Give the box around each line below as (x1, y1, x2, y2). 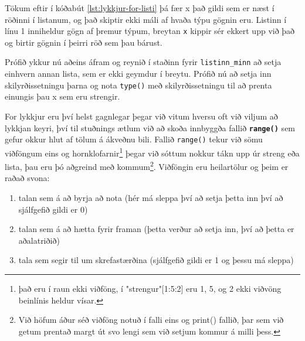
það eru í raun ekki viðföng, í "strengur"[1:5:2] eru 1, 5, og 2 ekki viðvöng (18, 282, 282, 294)
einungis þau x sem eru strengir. (5, 90, 120, 103)
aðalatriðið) (18, 234, 60, 246)
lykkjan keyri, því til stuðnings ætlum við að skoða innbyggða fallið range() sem (5, 121, 296, 134)
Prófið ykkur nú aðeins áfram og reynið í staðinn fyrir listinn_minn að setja (5, 56, 282, 68)
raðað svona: (5, 172, 50, 184)
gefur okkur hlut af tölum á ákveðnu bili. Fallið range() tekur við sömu (5, 133, 263, 145)
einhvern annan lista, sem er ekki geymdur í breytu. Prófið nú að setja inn (5, 67, 272, 80)
